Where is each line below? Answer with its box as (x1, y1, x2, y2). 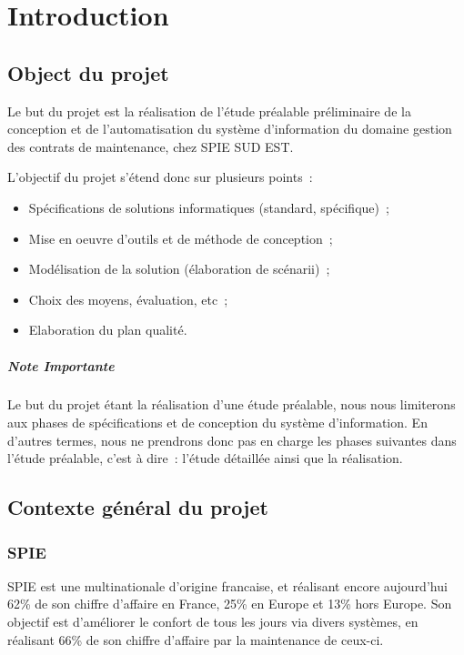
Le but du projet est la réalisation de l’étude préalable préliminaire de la (7, 101, 411, 120)
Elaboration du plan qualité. (28, 320, 187, 339)
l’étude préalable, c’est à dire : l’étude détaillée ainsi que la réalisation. (7, 448, 403, 468)
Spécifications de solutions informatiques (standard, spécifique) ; (28, 197, 389, 217)
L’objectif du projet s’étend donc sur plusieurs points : (7, 167, 313, 186)
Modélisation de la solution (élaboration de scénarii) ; (28, 259, 330, 278)
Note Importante (7, 356, 115, 375)
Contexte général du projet (7, 493, 268, 521)
